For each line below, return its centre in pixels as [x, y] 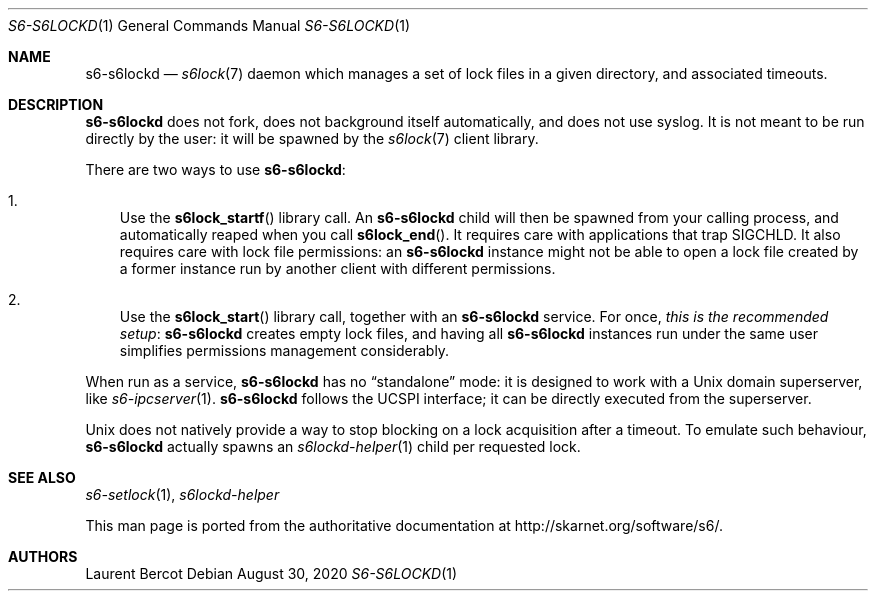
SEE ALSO [42, 477]
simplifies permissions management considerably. [284, 350]
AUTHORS [43, 556]
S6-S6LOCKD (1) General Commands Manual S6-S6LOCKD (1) [209, 25]
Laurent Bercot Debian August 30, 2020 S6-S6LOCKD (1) [271, 573]
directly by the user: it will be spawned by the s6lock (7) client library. [312, 138]
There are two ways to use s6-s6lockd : [215, 169]
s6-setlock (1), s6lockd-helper [182, 494]
